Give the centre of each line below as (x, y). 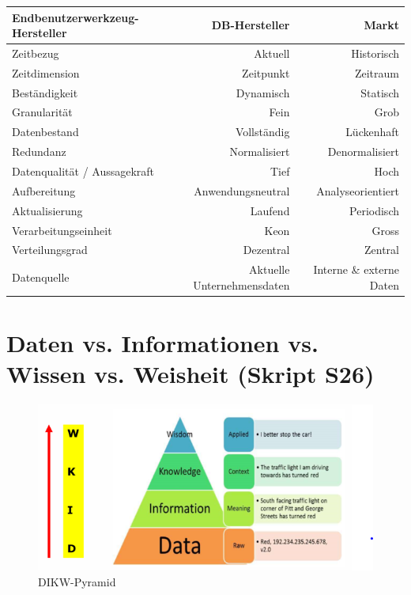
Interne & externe (356, 269)
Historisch (375, 53)
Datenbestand (45, 132)
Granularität (42, 112)
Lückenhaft (372, 132)
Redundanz (39, 152)
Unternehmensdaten (241, 284)
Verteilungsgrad (50, 250)
